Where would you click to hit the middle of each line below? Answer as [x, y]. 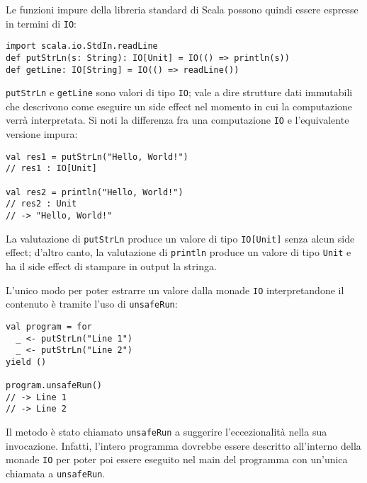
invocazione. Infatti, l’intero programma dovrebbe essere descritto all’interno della [183, 445]
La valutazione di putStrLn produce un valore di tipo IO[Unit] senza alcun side [180, 238]
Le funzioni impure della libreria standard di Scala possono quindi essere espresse [182, 9]
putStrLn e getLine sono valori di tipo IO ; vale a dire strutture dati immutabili [179, 92]
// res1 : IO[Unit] [51, 169]
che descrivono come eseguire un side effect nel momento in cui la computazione [179, 106]
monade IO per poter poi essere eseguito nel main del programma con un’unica [177, 459]
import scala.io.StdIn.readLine [82, 46]
